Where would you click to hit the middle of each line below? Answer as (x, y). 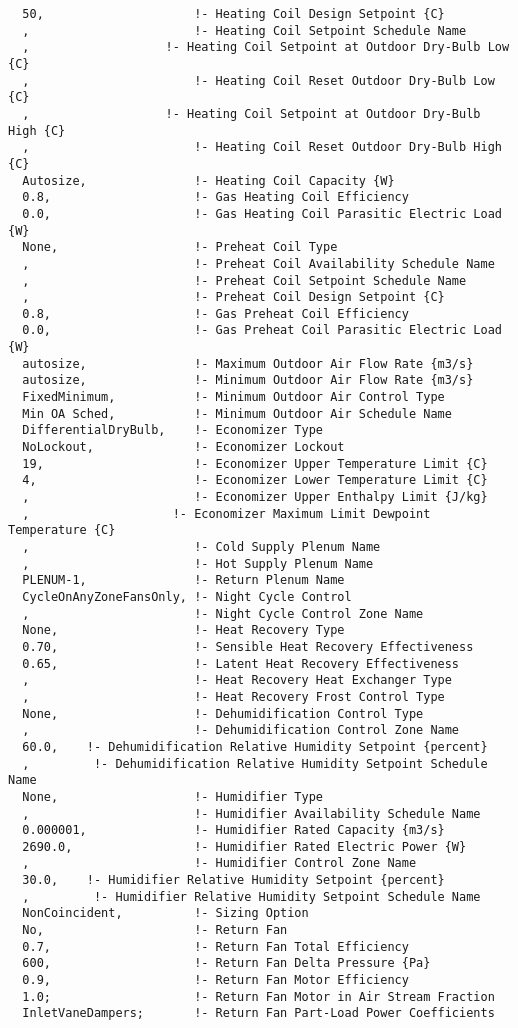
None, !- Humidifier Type (172, 796)
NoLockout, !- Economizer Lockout (183, 447)
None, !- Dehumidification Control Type (223, 713)
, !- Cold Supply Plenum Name (201, 547)
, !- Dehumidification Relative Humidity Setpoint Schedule (255, 763)
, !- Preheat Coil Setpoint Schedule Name (244, 280)
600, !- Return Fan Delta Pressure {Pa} (226, 963)
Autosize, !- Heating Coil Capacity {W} (208, 180)
